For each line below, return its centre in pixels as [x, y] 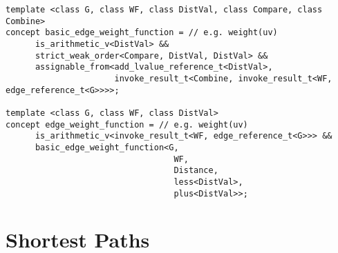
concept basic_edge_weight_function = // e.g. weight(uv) [142, 33]
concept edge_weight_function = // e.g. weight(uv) [127, 124]
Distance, [196, 171]
